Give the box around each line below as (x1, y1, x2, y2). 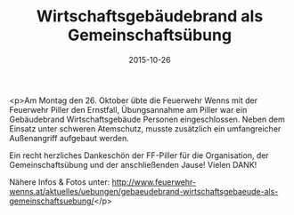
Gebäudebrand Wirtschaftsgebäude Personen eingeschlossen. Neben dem (9, 114, 285, 124)
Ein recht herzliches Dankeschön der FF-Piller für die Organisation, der (9, 149, 269, 161)
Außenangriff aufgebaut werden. (9, 132, 129, 143)
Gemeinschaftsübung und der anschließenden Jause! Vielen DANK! (9, 159, 257, 170)
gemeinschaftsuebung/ (9, 195, 95, 206)
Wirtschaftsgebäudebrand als (36, 6, 264, 27)
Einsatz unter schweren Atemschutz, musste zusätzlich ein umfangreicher (9, 123, 282, 134)
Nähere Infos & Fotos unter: (9, 176, 110, 187)
